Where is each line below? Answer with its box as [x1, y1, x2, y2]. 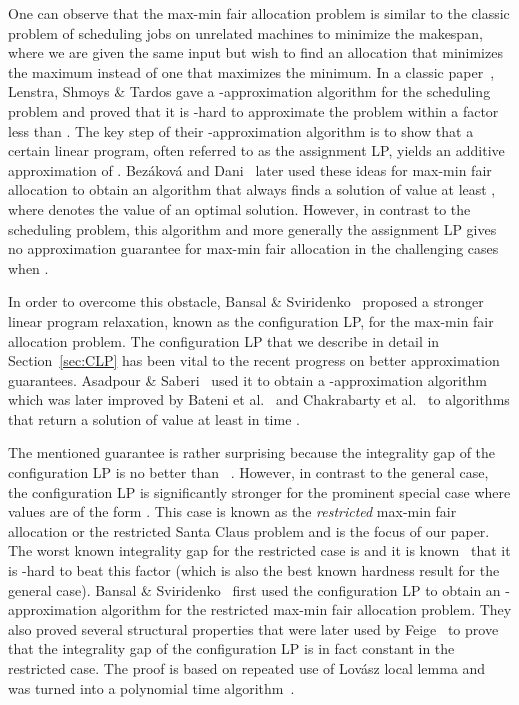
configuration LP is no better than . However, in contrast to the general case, [8, 462, 489, 483]
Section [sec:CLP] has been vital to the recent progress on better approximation [8, 350, 500, 371]
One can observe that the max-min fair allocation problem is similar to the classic [8, 3, 510, 23]
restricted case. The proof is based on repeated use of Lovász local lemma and [8, 658, 486, 678]
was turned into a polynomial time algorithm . [8, 677, 295, 698]
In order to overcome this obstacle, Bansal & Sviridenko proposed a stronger [8, 291, 484, 312]
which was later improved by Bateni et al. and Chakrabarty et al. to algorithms [8, 389, 510, 410]
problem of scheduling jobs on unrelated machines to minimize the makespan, [8, 22, 483, 43]
